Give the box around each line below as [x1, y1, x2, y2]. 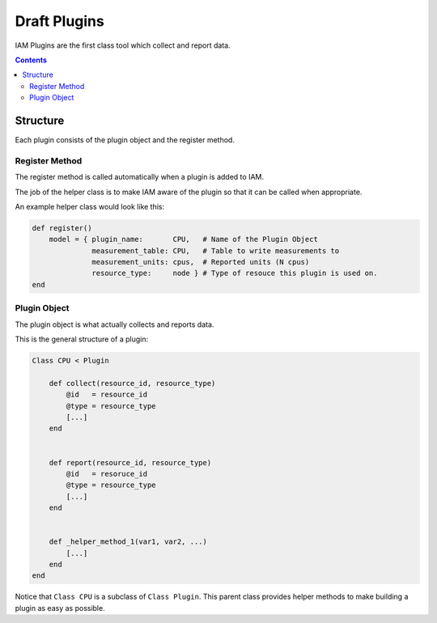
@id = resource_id [66, 390, 148, 400]
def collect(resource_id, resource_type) [49, 379, 216, 388]
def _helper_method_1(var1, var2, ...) [49, 537, 208, 546]
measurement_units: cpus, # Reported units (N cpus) [91, 257, 310, 267]
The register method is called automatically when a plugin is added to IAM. [15, 172, 265, 182]
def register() [32, 223, 92, 232]
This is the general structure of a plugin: [15, 334, 149, 344]
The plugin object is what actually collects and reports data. [15, 320, 214, 329]
